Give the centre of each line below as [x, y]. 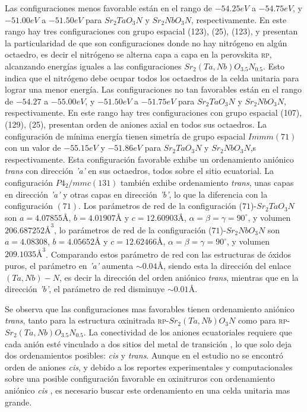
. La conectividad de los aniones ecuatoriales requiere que [188, 332]
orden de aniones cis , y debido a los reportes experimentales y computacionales [149, 367]
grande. [18, 402]
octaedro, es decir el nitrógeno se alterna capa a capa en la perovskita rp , [138, 54]
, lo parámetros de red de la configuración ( [133, 229]
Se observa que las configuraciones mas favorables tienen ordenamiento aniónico [150, 308]
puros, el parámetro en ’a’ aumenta [69, 266]
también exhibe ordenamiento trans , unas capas [207, 182]
